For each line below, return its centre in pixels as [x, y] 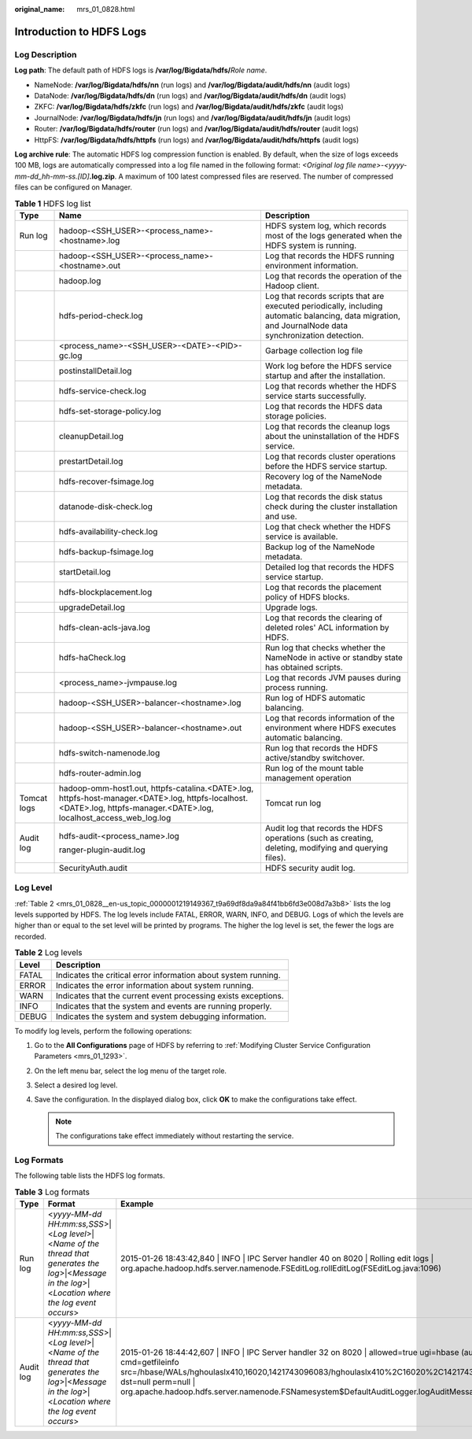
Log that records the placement [323, 587]
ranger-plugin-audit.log [102, 850]
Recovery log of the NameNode [323, 476]
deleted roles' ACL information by [327, 627]
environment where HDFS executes [330, 728]
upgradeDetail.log [92, 607]
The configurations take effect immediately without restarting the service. [175, 1136]
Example [137, 1204]
